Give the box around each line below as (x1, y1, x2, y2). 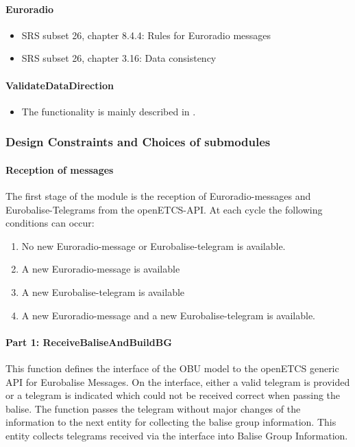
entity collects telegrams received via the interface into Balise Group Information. (5, 428, 348, 442)
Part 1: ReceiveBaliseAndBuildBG (5, 334, 172, 349)
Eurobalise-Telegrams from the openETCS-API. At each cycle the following (5, 202, 323, 216)
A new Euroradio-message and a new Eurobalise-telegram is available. (21, 308, 316, 322)
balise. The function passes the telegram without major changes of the (5, 401, 301, 415)
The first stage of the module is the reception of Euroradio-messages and (5, 189, 311, 203)
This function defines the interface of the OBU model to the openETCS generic (5, 360, 339, 375)
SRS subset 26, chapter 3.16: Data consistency (21, 51, 217, 65)
